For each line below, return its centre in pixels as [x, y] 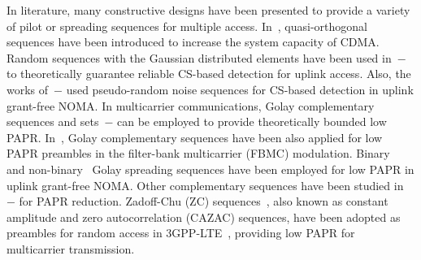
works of [28, 89]
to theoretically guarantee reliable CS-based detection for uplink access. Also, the [209, 74]
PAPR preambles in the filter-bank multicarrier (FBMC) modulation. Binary [198, 153]
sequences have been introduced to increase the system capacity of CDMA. [193, 42]
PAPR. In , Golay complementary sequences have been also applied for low [195, 137]
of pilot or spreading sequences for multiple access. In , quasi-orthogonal [187, 26]
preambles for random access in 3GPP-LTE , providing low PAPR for [181, 233]
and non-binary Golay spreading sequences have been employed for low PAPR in [210, 169]
